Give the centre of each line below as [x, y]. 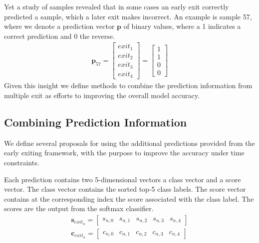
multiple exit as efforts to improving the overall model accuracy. [102, 95]
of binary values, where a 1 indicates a [182, 26]
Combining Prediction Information [96, 122]
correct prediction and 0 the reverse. [59, 36]
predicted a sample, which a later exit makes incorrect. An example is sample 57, [128, 16]
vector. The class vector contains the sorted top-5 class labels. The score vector [125, 189]
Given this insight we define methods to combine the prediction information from [128, 85]
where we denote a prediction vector [59, 26]
